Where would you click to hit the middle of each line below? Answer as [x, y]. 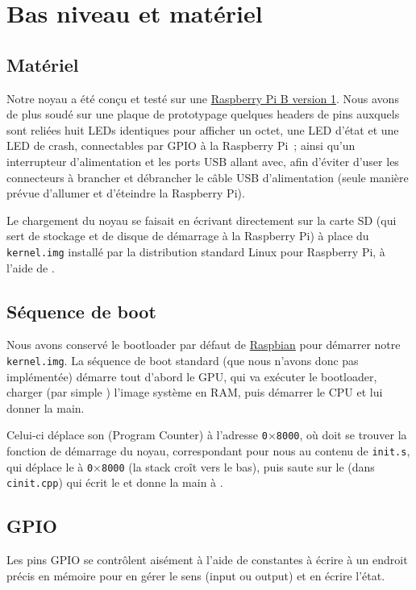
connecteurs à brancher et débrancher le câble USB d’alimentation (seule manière [208, 177]
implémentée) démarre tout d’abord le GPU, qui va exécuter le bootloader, [192, 376]
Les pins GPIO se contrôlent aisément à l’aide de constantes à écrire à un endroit [207, 560]
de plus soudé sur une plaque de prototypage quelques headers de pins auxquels [203, 114]
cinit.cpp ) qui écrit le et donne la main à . [115, 482]
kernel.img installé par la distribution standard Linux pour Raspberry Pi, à [196, 251]
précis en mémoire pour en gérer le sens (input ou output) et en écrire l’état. [196, 575]
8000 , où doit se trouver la [341, 435]
